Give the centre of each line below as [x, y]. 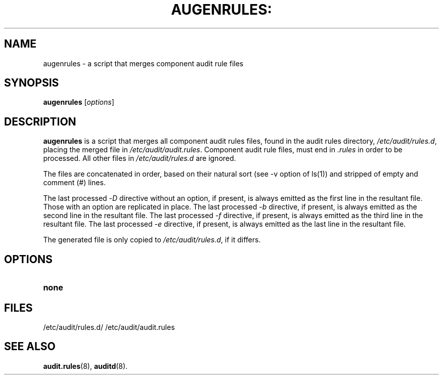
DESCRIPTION [40, 121]
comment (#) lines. [74, 183]
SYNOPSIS [32, 83]
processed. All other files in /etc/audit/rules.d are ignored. [140, 158]
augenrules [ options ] [79, 102]
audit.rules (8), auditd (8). [85, 366]
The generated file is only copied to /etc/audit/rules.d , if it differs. [152, 240]
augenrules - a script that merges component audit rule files [143, 63]
